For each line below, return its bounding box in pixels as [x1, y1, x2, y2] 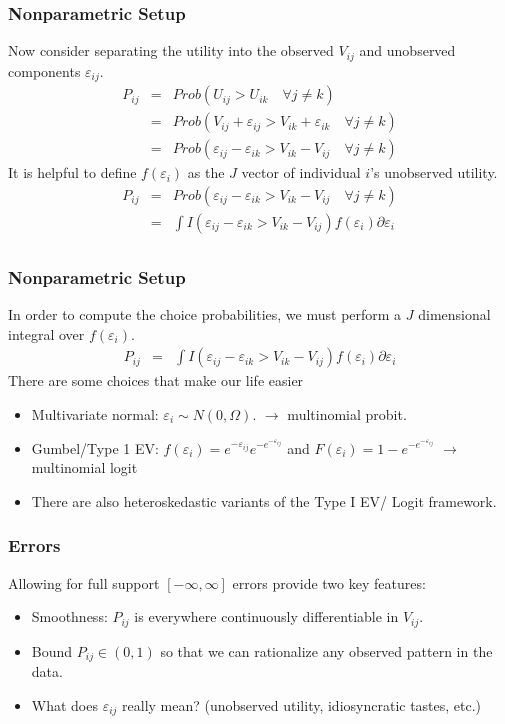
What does [31, 694, 98, 715]
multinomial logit [31, 457, 138, 478]
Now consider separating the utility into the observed [8, 40, 334, 61]
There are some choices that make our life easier [8, 370, 304, 391]
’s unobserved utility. [370, 162, 498, 183]
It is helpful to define [8, 162, 137, 183]
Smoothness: [31, 606, 108, 627]
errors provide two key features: [232, 572, 426, 593]
